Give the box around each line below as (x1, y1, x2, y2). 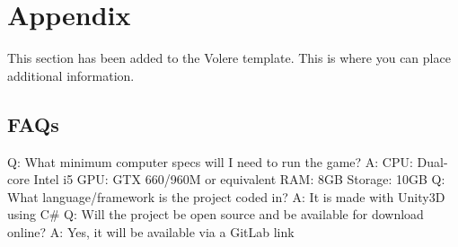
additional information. (7, 66, 135, 84)
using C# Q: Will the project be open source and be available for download (7, 205, 424, 224)
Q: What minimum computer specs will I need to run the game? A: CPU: (7, 152, 413, 171)
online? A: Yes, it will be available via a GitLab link (7, 222, 295, 241)
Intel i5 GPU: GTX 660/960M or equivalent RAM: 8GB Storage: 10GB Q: (33, 170, 445, 189)
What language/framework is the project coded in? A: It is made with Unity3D (7, 187, 445, 206)
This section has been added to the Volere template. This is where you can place (7, 49, 451, 67)
